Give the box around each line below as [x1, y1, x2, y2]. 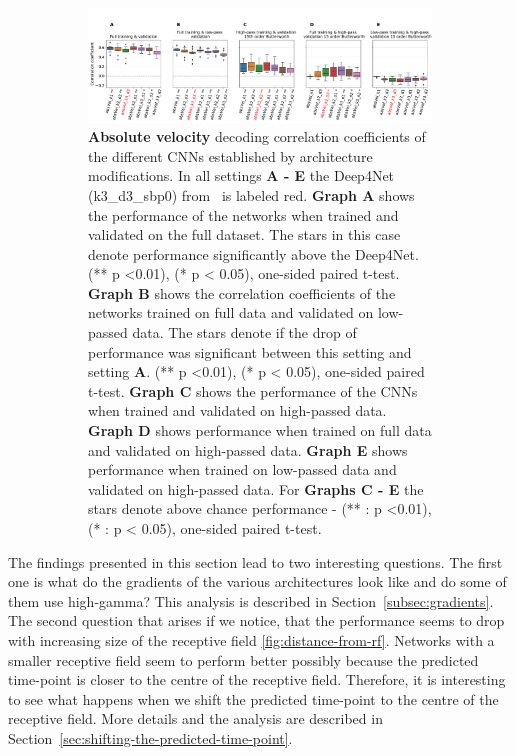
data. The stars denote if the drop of [132, 322, 357, 343]
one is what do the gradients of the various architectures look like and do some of [8, 571, 507, 592]
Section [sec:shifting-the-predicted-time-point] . [8, 727, 293, 748]
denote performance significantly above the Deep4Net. [88, 243, 419, 264]
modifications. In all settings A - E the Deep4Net [88, 165, 395, 186]
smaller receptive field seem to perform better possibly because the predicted [8, 649, 479, 670]
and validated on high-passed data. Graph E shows [88, 439, 408, 460]
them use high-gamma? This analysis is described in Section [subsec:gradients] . [8, 590, 494, 611]
